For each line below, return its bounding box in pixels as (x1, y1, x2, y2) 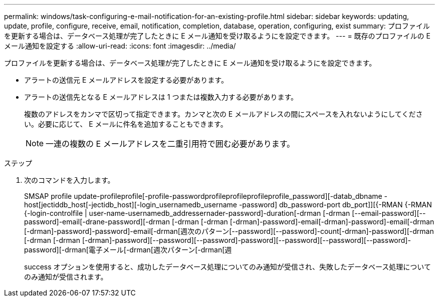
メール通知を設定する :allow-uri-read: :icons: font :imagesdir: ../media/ (4, 42, 236, 50)
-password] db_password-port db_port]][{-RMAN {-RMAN (239, 200, 432, 209)
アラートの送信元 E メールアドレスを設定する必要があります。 (24, 76, 228, 84)
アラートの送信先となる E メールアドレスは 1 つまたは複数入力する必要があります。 (24, 93, 298, 101)
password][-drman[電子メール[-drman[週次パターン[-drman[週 (24, 245, 232, 254)
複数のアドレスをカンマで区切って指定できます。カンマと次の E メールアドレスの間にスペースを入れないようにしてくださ (24, 110, 423, 118)
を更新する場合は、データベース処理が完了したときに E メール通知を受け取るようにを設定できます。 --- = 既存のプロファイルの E (4, 32, 430, 40)
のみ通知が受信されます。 (24, 272, 108, 281)
